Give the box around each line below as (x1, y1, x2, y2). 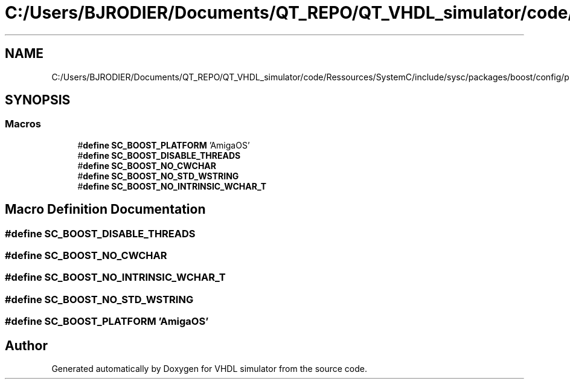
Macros (5, 118, 41, 130)
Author (5, 338, 48, 353)
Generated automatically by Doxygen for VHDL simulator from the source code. (51, 363, 368, 374)
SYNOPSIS (5, 92, 71, 108)
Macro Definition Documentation (5, 202, 206, 217)
